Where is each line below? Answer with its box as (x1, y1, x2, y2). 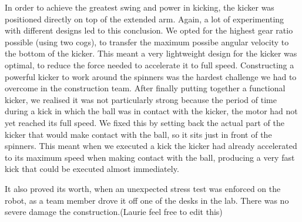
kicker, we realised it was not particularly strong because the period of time (5, 93, 277, 105)
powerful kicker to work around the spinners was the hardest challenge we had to (5, 70, 297, 82)
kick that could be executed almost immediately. (5, 163, 179, 175)
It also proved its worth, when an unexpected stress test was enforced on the (5, 182, 281, 194)
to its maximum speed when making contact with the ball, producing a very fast (5, 151, 295, 163)
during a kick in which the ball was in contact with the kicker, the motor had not (5, 105, 298, 117)
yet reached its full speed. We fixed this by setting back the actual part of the (5, 116, 284, 128)
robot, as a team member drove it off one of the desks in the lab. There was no (5, 194, 289, 206)
